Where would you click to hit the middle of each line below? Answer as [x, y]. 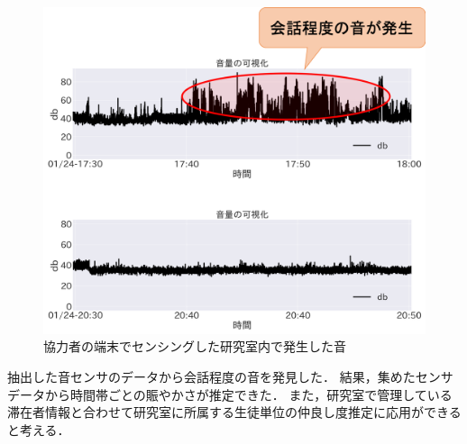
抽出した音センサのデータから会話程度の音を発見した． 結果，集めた [211, 376]
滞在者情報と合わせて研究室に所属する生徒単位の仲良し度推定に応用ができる [234, 412]
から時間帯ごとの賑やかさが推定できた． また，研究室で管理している [248, 394]
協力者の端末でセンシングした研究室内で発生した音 [195, 346]
